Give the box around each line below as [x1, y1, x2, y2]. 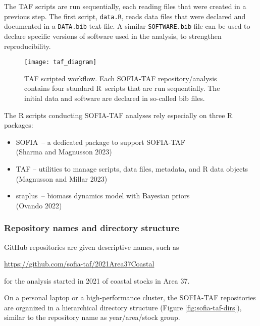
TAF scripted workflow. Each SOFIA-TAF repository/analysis [24, 73, 217, 83]
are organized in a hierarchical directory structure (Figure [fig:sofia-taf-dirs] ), [4, 302, 242, 312]
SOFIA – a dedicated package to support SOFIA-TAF [16, 136, 185, 147]
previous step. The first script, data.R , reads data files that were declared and [4, 11, 246, 21]
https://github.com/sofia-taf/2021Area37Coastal [4, 258, 154, 269]
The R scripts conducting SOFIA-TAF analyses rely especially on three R [4, 110, 233, 120]
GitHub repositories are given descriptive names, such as [4, 241, 179, 252]
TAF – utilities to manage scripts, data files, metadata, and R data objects [16, 163, 248, 174]
